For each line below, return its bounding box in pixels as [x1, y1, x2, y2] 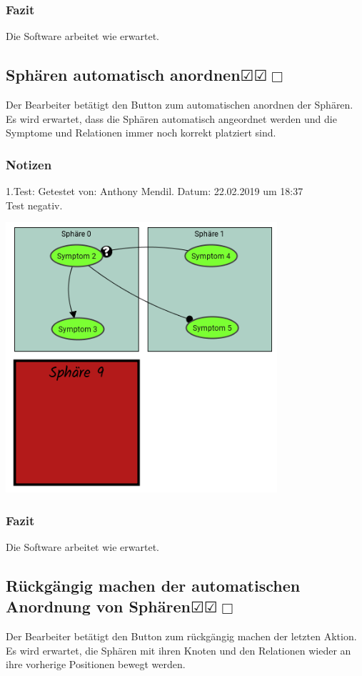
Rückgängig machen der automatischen [6, 574, 301, 596]
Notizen [6, 155, 52, 173]
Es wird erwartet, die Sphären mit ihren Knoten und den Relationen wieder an [6, 642, 351, 657]
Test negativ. [6, 197, 63, 212]
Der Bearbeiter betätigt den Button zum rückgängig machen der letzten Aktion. [6, 629, 357, 644]
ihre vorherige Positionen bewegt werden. [6, 657, 186, 672]
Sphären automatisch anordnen [6, 64, 241, 86]
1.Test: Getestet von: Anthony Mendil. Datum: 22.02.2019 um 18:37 [6, 184, 303, 199]
